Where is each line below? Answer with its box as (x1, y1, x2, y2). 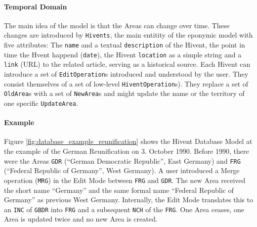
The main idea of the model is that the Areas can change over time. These (4, 20, 230, 30)
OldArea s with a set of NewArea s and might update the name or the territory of (4, 88, 245, 98)
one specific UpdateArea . (4, 97, 78, 108)
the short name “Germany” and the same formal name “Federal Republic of (4, 184, 234, 195)
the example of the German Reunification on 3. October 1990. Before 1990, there (4, 146, 249, 156)
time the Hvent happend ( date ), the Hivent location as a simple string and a (4, 49, 242, 59)
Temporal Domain (4, 1, 67, 11)
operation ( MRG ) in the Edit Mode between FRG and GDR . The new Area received (4, 175, 246, 185)
